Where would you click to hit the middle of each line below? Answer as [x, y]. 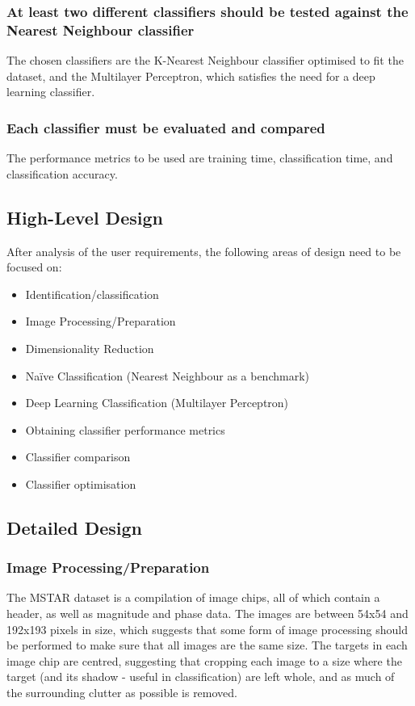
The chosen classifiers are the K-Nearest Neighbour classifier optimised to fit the [205, 60]
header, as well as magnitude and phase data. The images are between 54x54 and [207, 614]
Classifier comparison [78, 457]
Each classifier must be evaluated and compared [166, 127]
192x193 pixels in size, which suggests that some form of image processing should [207, 629]
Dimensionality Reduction [90, 348]
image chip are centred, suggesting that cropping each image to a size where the [204, 660]
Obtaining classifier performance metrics [125, 429]
